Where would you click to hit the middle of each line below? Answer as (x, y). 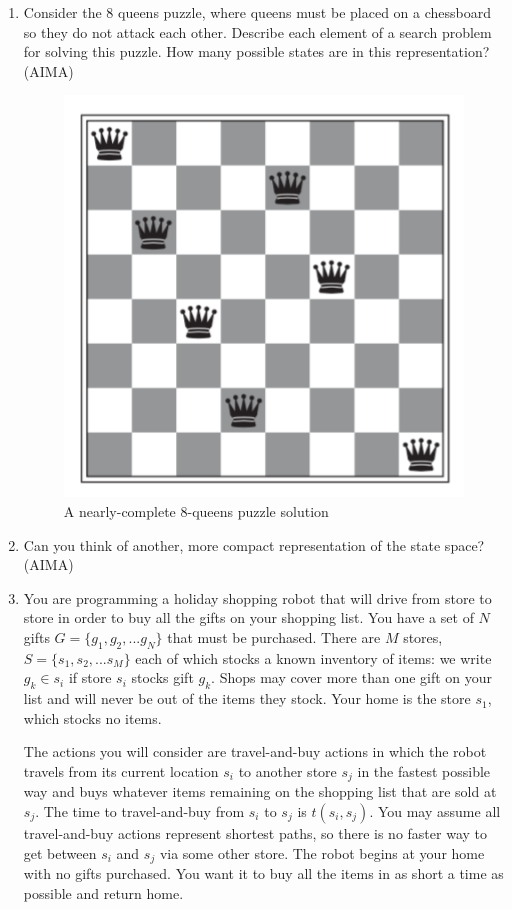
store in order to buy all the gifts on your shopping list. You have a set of (248, 617)
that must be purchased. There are (274, 636)
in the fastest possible (424, 770)
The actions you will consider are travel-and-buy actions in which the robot (255, 751)
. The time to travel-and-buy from (140, 810)
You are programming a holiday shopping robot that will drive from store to (257, 597)
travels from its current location (121, 770)
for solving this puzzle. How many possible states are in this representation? (256, 51)
